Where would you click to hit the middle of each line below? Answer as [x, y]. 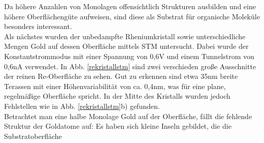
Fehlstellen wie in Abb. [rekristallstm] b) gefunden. [82, 106]
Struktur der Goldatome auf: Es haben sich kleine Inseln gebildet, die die [118, 126]
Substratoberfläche [33, 136]
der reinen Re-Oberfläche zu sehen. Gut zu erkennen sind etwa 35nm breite [121, 76]
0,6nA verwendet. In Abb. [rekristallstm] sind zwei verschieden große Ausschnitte [130, 66]
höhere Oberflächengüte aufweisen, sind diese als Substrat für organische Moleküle [132, 16]
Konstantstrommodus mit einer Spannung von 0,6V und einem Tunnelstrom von [129, 56]
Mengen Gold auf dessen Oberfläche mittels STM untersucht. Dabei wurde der [126, 46]
